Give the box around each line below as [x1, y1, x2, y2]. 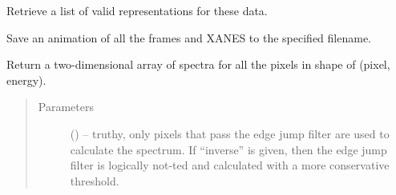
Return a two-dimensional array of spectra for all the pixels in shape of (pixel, [6, 56, 390, 73]
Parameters [38, 98, 94, 115]
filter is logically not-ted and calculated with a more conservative [70, 157, 390, 173]
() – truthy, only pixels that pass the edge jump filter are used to [70, 125, 390, 141]
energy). [6, 71, 46, 88]
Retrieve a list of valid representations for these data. [6, 2, 268, 18]
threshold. [70, 172, 119, 189]
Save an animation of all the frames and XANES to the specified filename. [6, 29, 371, 46]
